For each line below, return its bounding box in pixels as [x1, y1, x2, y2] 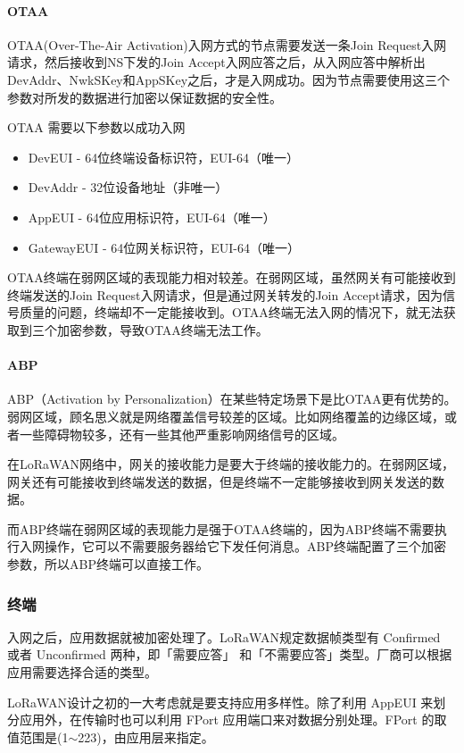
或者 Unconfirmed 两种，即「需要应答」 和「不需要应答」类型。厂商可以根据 [7, 645, 452, 664]
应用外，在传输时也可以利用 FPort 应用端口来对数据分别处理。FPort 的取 [19, 710, 447, 729]
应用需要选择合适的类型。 [7, 663, 157, 682]
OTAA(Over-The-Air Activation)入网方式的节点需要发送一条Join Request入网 [7, 35, 447, 54]
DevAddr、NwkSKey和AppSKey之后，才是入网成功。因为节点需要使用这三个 [7, 70, 451, 88]
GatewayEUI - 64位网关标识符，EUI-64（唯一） [28, 238, 300, 256]
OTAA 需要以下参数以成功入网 [7, 118, 186, 137]
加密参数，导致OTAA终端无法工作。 [56, 320, 269, 339]
